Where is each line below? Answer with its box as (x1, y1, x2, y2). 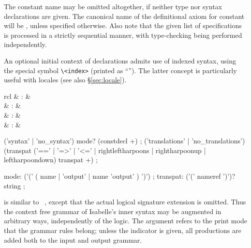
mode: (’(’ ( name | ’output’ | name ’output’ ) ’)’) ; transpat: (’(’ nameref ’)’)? (4, 170, 236, 181)
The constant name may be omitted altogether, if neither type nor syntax (4, 1, 222, 11)
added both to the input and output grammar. (4, 234, 142, 245)
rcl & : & (4, 91, 31, 101)
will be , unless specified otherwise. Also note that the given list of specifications (4, 20, 242, 31)
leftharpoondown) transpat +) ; (4, 155, 98, 165)
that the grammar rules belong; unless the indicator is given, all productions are (4, 225, 241, 235)
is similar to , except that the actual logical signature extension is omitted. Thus (4, 197, 246, 207)
